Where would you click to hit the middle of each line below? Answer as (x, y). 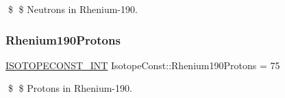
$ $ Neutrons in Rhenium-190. (73, 9)
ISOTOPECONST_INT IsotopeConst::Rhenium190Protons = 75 (143, 65)
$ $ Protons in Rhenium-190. (70, 88)
